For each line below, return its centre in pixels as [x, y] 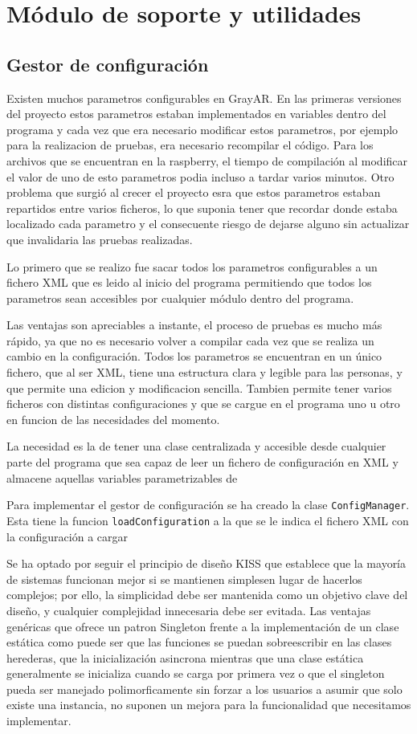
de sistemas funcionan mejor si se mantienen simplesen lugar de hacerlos [184, 579]
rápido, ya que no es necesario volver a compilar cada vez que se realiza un [190, 340]
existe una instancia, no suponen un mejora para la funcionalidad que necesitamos [209, 705]
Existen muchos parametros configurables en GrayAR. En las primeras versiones [204, 98]
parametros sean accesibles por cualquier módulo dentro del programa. [180, 298]
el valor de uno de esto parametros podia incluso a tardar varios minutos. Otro [200, 176]
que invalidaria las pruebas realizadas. [100, 239]
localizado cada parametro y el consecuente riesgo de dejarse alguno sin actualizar [208, 224]
